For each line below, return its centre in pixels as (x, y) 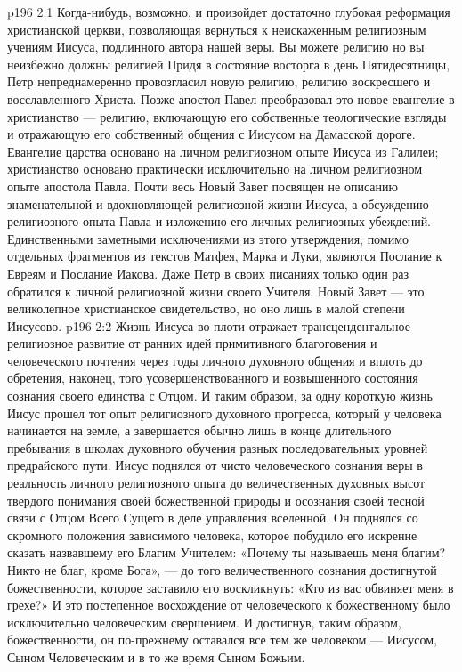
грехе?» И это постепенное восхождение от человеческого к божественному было (229, 605)
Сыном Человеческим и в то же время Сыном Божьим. (156, 656)
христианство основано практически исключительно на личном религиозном (215, 169)
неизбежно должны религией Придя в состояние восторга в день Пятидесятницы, (229, 64)
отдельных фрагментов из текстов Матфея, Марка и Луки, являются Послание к (225, 256)
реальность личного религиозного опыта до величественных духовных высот (216, 483)
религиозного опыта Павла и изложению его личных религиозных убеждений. (219, 221)
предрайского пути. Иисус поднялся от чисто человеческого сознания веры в (215, 465)
